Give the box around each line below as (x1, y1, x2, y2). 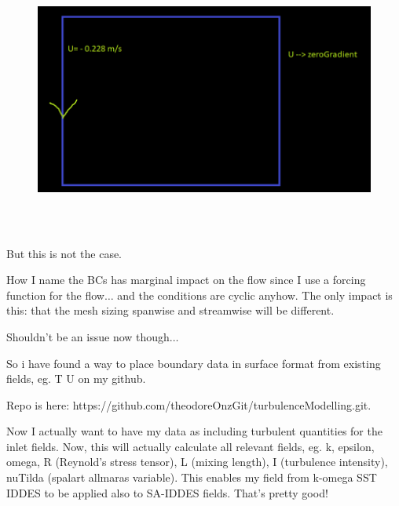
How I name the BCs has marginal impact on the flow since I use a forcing (6, 271, 366, 288)
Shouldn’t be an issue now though (6, 328, 170, 344)
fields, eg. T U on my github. (6, 370, 146, 387)
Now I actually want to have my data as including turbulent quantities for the (6, 423, 383, 439)
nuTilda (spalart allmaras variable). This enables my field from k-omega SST (6, 469, 377, 486)
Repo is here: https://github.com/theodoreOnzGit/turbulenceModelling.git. (6, 396, 372, 413)
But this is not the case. (6, 245, 123, 261)
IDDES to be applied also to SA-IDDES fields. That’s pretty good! (6, 484, 328, 501)
